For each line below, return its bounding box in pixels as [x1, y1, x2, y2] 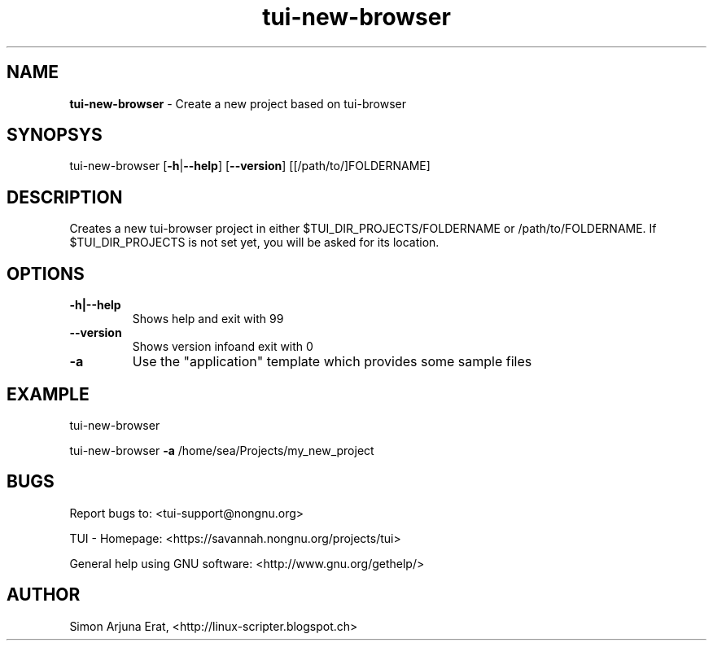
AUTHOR [7, 584, 81, 605]
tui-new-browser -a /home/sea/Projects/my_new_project [69, 443, 374, 457]
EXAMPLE [7, 383, 90, 404]
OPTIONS [7, 263, 85, 284]
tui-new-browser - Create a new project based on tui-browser [69, 96, 406, 111]
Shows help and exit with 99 [132, 312, 284, 326]
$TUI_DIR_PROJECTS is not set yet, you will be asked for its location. [69, 235, 440, 250]
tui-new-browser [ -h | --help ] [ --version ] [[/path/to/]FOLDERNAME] [69, 159, 431, 173]
